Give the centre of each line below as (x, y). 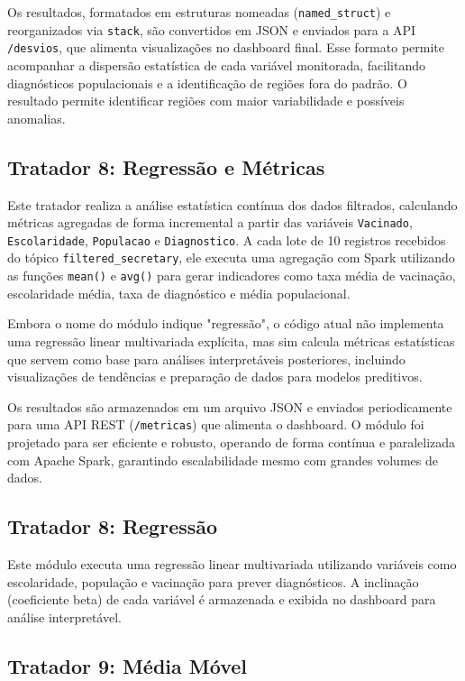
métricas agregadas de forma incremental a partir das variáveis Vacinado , (210, 222)
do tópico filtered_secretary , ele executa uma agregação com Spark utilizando (231, 258)
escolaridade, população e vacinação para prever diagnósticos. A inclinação (213, 581)
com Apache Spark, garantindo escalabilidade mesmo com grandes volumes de (223, 460)
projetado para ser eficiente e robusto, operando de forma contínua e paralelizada (232, 442)
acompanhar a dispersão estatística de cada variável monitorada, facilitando (217, 64)
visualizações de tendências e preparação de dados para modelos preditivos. (215, 377)
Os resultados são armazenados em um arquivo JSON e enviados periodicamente (230, 406)
